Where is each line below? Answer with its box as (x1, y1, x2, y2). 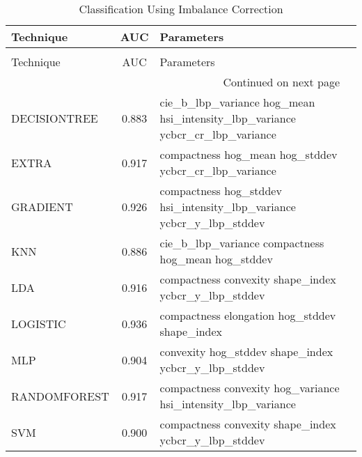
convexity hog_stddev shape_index (159, 343, 333, 359)
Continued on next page (223, 74, 340, 90)
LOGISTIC (11, 315, 66, 332)
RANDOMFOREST (11, 387, 109, 404)
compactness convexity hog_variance (159, 380, 340, 396)
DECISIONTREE (11, 110, 98, 126)
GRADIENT (11, 199, 73, 215)
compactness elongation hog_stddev (159, 307, 336, 323)
